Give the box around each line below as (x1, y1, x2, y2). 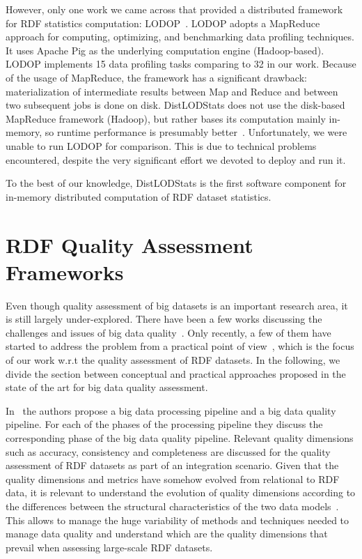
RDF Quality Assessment (6, 230, 253, 259)
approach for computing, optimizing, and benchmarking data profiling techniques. (6, 29, 354, 44)
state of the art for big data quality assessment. (6, 380, 208, 395)
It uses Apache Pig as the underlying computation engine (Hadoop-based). (6, 43, 324, 57)
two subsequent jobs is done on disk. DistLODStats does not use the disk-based (6, 98, 345, 112)
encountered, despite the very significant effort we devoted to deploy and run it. (6, 152, 346, 167)
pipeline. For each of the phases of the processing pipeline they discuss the (6, 417, 323, 431)
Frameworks (6, 257, 124, 286)
